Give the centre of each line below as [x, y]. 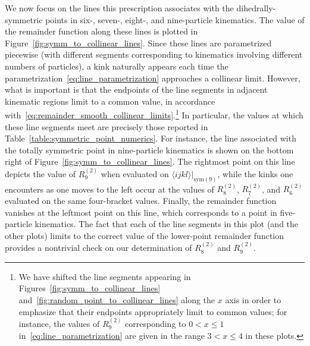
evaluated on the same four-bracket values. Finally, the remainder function [141, 201]
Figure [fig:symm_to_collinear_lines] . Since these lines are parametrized [138, 43]
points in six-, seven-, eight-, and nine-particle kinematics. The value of [175, 19]
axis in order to [253, 300]
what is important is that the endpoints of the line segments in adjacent [136, 89]
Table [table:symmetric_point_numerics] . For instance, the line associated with [151, 138]
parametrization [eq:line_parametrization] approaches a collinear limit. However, [153, 78]
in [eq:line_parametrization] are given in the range [112, 335]
